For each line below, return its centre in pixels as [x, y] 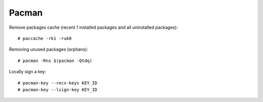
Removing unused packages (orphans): [48, 49]
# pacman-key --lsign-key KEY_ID [57, 90]
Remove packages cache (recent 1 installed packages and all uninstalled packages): [93, 27]
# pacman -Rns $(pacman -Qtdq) [55, 61]
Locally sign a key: [28, 72]
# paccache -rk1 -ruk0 [45, 38]
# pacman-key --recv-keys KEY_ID [57, 83]
